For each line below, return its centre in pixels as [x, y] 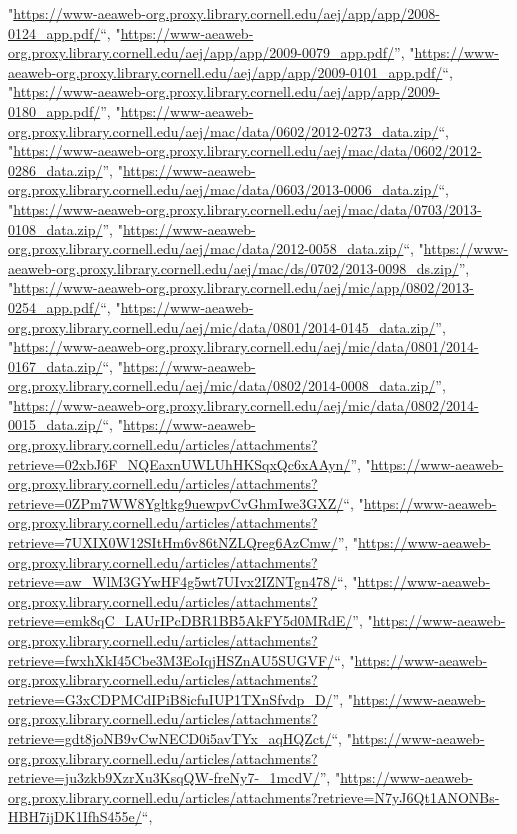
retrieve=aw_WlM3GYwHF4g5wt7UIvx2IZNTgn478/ [172, 581]
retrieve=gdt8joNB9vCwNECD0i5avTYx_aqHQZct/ [170, 737]
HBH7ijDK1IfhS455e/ [75, 816]
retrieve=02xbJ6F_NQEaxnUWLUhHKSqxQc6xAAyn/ [179, 463]
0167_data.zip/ [55, 365]
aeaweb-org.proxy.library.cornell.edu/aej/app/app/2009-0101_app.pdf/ [225, 71]
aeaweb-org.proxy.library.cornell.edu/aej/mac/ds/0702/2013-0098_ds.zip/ [233, 267]
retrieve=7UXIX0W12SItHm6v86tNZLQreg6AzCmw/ [173, 542]
